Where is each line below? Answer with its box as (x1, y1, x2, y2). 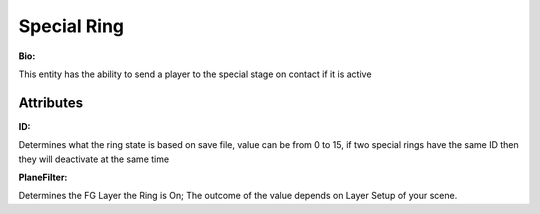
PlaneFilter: (18, 171, 68, 184)
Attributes (18, 94, 84, 111)
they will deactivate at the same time (18, 153, 170, 165)
